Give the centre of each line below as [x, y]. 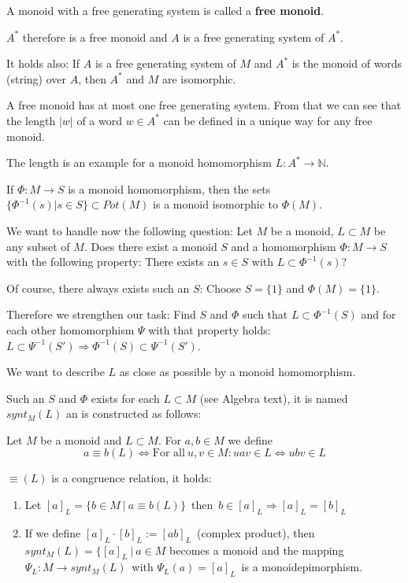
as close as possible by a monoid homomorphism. [237, 372]
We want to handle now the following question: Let [130, 230]
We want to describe [56, 372]
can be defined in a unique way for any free [268, 120]
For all [169, 454]
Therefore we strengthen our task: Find [101, 314]
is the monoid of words [347, 63]
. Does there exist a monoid [150, 246]
